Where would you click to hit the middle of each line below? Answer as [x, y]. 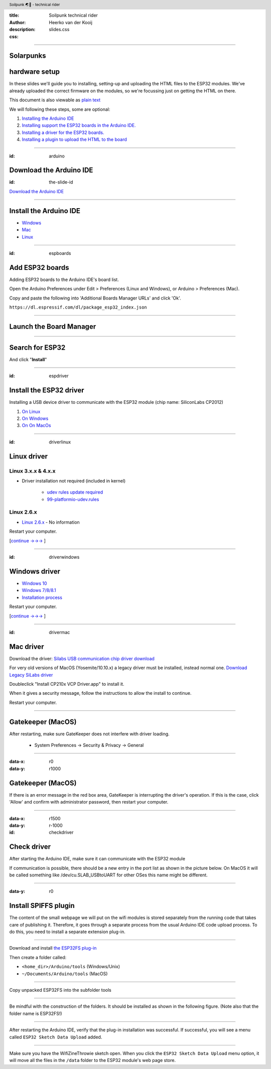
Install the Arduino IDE [45, 211]
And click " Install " [28, 359]
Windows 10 [34, 583]
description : [22, 30]
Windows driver [35, 571]
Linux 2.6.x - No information [51, 522]
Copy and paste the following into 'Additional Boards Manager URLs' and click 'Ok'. [95, 298]
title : [14, 16]
